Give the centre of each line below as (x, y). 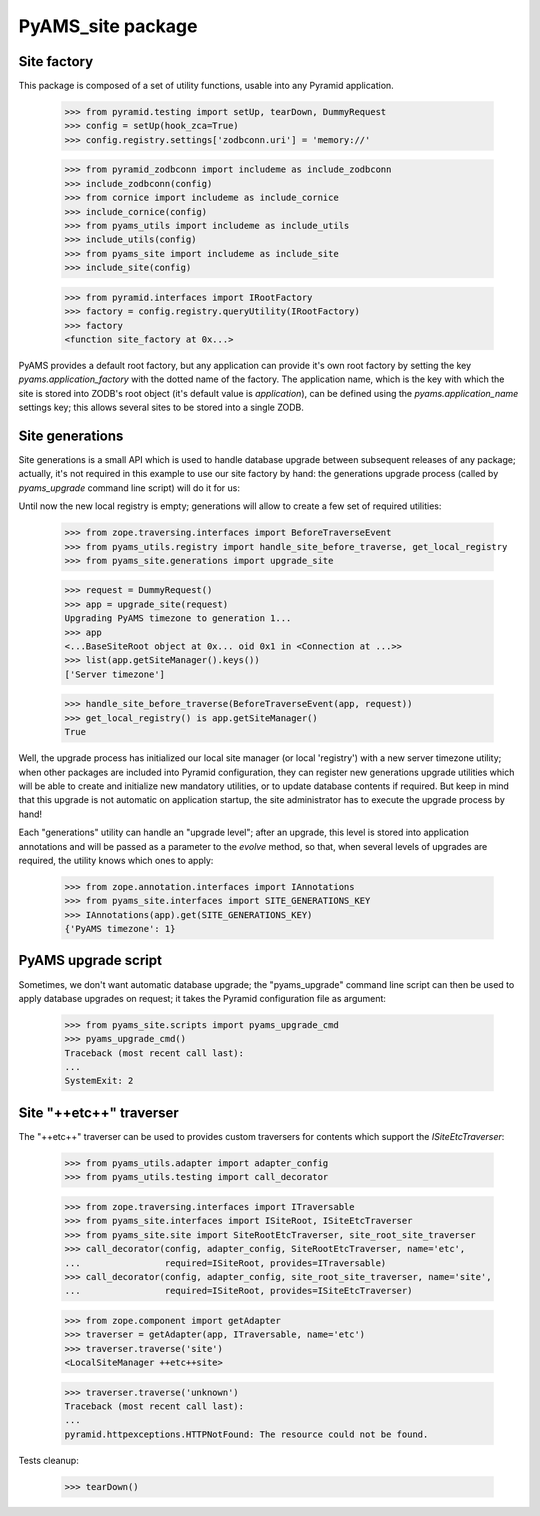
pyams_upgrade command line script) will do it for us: (129, 487)
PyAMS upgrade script (90, 960)
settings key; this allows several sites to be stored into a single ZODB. (161, 407)
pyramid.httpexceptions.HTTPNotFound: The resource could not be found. (246, 1434)
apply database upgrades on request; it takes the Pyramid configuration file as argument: (202, 998)
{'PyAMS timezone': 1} (120, 929)
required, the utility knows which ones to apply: (116, 860)
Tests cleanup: (48, 1460)
